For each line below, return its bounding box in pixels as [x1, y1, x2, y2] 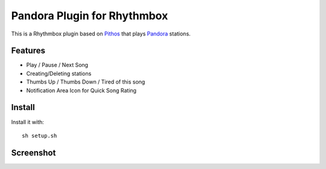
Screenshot [11, 147, 56, 158]
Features [11, 46, 45, 56]
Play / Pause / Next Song [26, 61, 89, 69]
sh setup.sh [22, 132, 57, 139]
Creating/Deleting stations [26, 70, 92, 77]
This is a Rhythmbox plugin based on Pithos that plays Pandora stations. [11, 30, 191, 37]
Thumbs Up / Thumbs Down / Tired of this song [26, 78, 145, 85]
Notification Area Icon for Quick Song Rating [26, 87, 137, 94]
